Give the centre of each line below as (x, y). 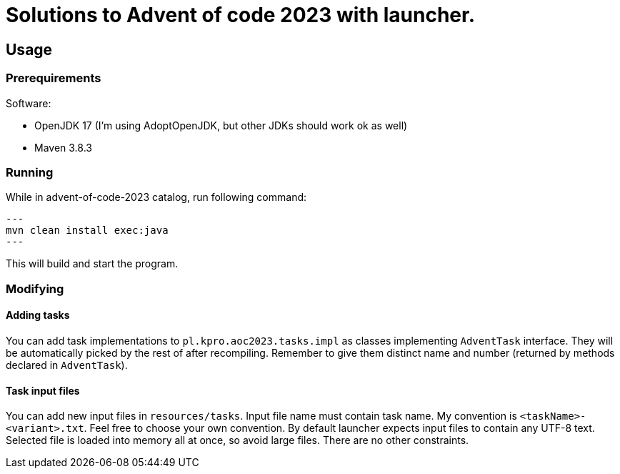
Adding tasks (38, 315)
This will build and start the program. (92, 264)
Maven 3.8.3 (63, 147)
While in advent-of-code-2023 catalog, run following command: (156, 197)
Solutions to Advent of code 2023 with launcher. (241, 15)
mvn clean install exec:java (87, 231)
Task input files (43, 390)
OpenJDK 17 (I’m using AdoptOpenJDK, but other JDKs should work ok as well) (221, 125)
